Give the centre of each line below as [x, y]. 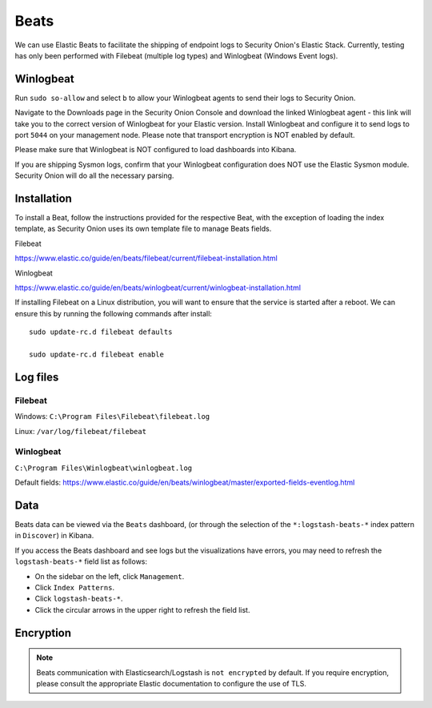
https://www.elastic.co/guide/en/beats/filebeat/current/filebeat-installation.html [146, 258]
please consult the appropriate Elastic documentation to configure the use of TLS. [172, 683]
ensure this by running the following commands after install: [113, 313]
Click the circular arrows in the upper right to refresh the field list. [142, 609]
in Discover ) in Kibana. [54, 536]
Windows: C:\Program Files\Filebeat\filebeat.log [112, 416]
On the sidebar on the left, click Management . [110, 576]
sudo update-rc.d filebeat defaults [101, 332]
